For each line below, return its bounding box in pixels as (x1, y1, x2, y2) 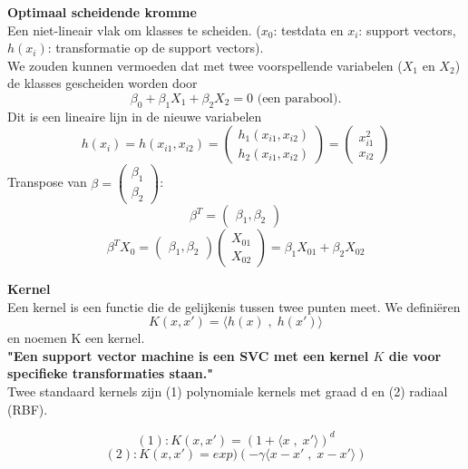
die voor (388, 346, 442, 365)
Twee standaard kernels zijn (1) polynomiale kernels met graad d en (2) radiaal (7, 382, 448, 401)
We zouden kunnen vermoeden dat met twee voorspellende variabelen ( (7, 55, 403, 74)
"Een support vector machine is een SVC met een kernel (7, 346, 369, 365)
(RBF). (7, 399, 48, 418)
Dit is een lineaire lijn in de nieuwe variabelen (7, 106, 262, 125)
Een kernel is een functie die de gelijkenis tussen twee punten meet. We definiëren (7, 297, 461, 316)
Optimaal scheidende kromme (7, 3, 197, 21)
